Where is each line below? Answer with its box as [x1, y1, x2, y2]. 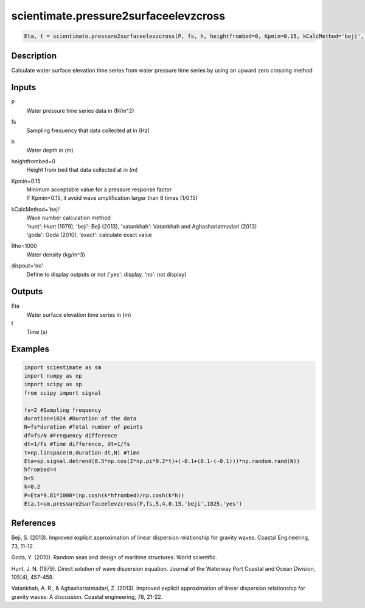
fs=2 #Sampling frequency [24, 406, 102, 414]
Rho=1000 [11, 242, 38, 250]
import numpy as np [24, 372, 82, 380]
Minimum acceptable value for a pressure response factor [26, 186, 172, 193]
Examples [11, 344, 50, 355]
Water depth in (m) [26, 146, 74, 154]
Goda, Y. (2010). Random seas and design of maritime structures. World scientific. [11, 554, 217, 561]
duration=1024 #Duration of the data [24, 415, 137, 422]
